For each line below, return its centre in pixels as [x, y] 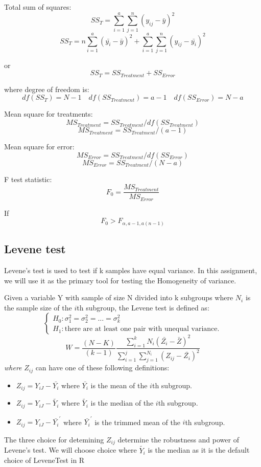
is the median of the [122, 403]
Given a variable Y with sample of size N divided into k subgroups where [119, 297]
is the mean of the [119, 385]
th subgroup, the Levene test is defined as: [143, 307]
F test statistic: [28, 179]
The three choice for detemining [54, 439]
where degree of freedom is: [47, 89]
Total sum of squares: [38, 7]
